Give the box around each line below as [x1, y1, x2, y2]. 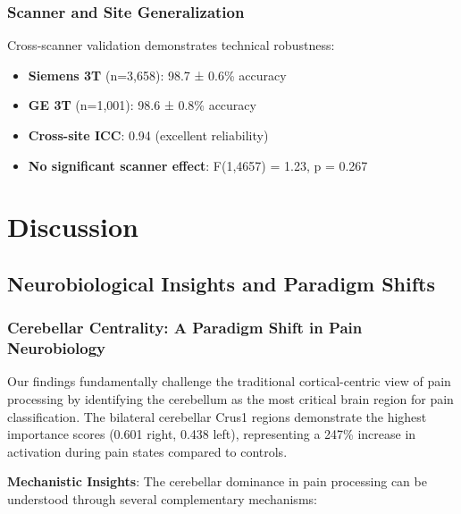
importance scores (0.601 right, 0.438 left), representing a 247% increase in [7, 425, 416, 443]
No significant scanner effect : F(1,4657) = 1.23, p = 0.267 [28, 156, 368, 174]
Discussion [7, 208, 138, 245]
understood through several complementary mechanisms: [7, 490, 317, 509]
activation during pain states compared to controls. [7, 442, 288, 460]
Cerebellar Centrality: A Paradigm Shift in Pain [7, 316, 363, 339]
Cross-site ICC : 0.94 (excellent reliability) [28, 126, 269, 144]
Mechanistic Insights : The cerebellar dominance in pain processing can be [7, 472, 427, 491]
